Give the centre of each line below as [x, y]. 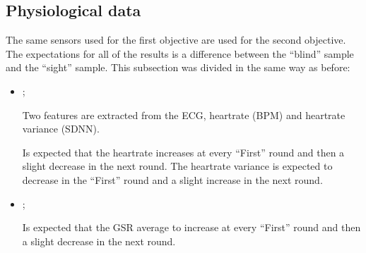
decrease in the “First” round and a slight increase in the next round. [172, 179]
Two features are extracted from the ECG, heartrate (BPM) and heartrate [184, 115]
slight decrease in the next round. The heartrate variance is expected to [177, 166]
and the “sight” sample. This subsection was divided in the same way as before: [178, 67]
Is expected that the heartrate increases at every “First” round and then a [183, 152]
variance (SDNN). [61, 129]
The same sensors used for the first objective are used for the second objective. [176, 40]
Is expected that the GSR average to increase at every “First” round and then [191, 227]
